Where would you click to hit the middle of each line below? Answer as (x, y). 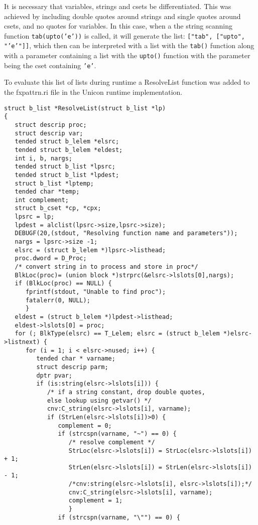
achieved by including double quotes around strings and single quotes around (122, 16)
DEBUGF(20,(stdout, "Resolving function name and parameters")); (126, 233)
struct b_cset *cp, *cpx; (58, 208)
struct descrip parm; (72, 367)
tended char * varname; (76, 359)
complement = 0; (85, 425)
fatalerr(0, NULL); (58, 300)
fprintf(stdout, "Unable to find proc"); (96, 292)
